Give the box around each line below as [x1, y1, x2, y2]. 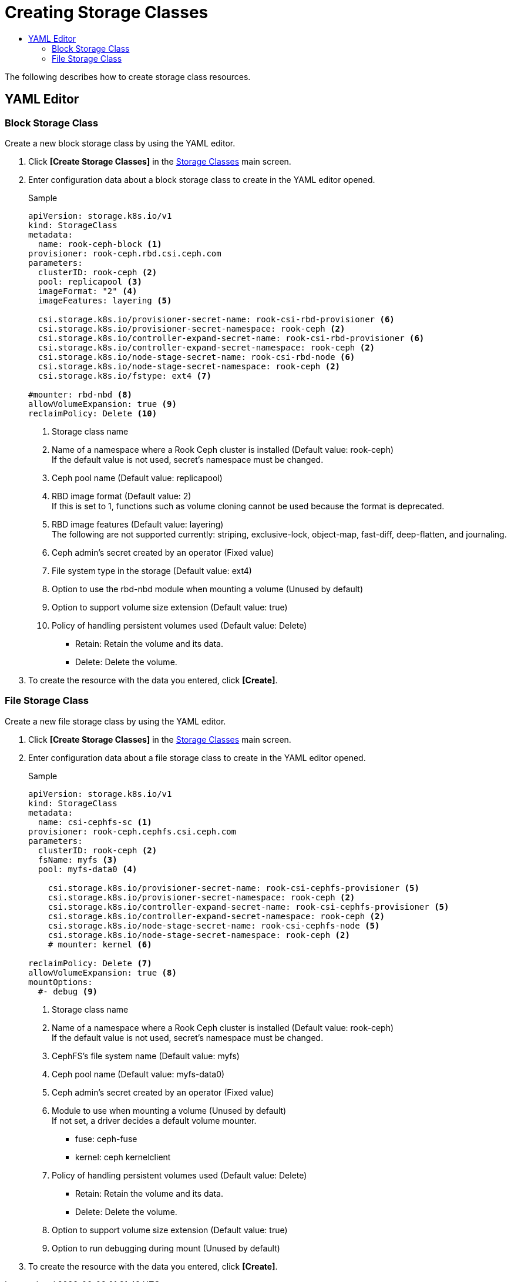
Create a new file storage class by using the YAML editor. [5, 716, 226, 726]
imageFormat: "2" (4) [38, 286, 137, 296]
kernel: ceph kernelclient [75, 1151, 171, 1162]
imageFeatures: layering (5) [38, 295, 172, 305]
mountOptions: [28, 977, 93, 987]
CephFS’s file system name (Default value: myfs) [52, 1050, 240, 1061]
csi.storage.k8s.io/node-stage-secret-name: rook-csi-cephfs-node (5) [48, 920, 380, 930]
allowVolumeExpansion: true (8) [28, 967, 177, 977]
